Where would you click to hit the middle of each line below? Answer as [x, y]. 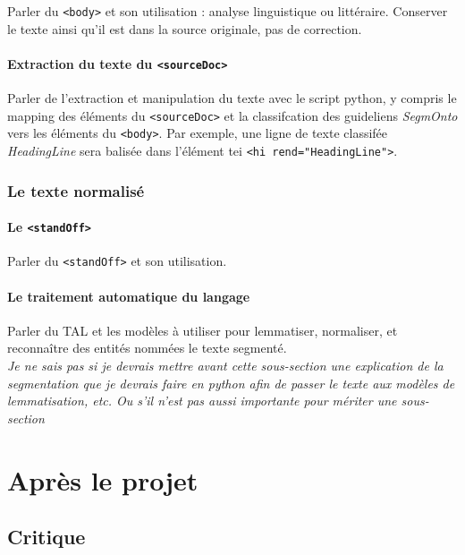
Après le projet [103, 479]
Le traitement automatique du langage [129, 296]
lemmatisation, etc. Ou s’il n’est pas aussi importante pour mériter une [202, 401]
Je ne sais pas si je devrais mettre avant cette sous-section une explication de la [225, 366]
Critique [46, 537]
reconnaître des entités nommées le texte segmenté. [147, 348]
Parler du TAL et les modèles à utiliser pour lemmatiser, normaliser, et [203, 330]
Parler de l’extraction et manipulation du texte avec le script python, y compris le [232, 98]
